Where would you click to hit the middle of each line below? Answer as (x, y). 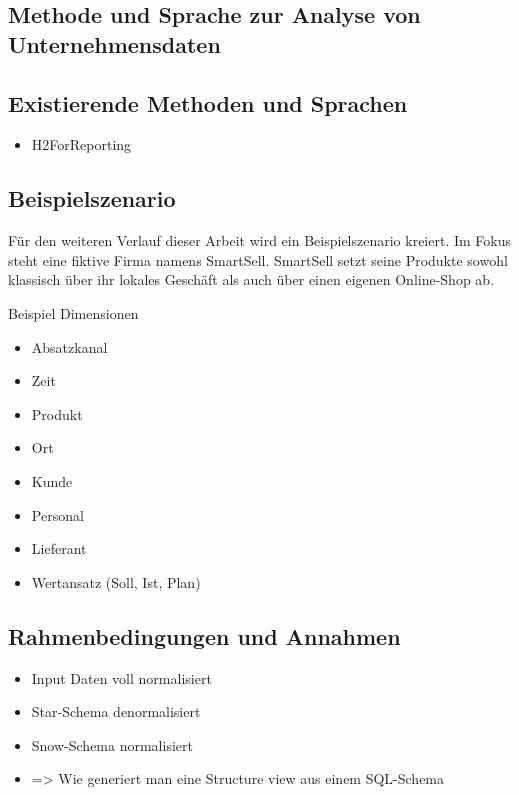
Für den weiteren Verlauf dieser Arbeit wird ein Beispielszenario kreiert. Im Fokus (260, 240)
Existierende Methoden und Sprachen (208, 102)
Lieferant (59, 548)
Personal (57, 514)
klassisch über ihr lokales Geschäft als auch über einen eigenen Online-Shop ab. (251, 279)
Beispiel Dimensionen (73, 312)
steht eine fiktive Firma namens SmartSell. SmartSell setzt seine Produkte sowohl (258, 259)
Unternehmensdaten (114, 43)
